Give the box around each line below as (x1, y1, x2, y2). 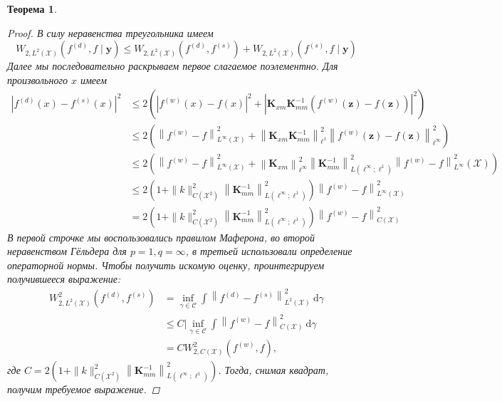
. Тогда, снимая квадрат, (218, 363, 329, 377)
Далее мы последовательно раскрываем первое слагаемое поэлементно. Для (7, 58, 338, 73)
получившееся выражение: (7, 271, 121, 286)
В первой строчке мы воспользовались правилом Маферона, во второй (7, 229, 315, 244)
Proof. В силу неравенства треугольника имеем (7, 25, 214, 40)
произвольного (7, 72, 68, 87)
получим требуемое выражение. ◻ (7, 382, 160, 397)
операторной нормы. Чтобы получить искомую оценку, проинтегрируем (7, 257, 325, 272)
